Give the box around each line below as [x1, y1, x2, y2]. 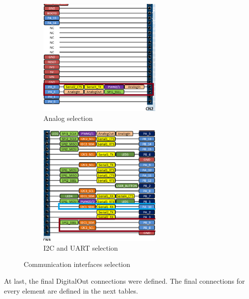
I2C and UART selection [43, 242, 118, 253]
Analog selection [43, 113, 93, 123]
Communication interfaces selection [24, 259, 131, 269]
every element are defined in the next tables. [4, 285, 138, 296]
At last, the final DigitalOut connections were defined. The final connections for [4, 276, 245, 286]
